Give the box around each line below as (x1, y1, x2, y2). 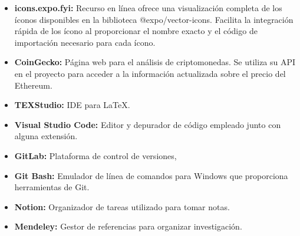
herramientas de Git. (14, 181, 90, 193)
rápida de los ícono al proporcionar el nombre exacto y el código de (14, 25, 258, 37)
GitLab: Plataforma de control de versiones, (14, 149, 177, 161)
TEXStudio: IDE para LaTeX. (14, 99, 130, 111)
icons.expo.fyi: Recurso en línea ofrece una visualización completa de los (14, 2, 282, 14)
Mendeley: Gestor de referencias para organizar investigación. (14, 220, 242, 232)
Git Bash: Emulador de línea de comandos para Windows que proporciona (14, 169, 288, 181)
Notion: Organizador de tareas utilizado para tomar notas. (14, 200, 230, 213)
